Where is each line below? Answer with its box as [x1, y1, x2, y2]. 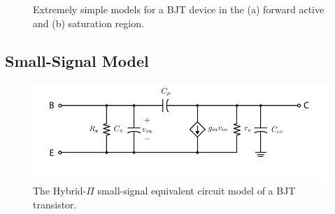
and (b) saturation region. [33, 15, 144, 30]
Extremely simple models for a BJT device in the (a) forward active [33, 2, 325, 16]
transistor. [33, 197, 77, 212]
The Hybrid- [33, 183, 87, 198]
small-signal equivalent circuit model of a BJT [97, 183, 296, 198]
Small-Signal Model [5, 49, 149, 71]
